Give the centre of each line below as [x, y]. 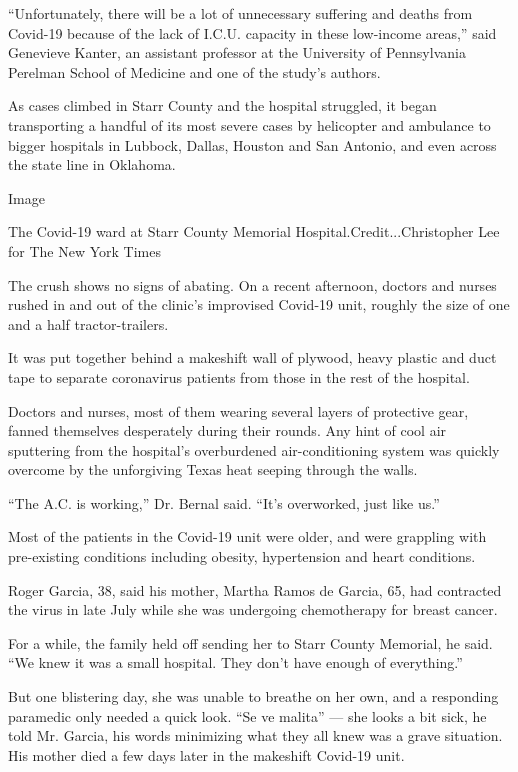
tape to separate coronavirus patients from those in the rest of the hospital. [239, 376]
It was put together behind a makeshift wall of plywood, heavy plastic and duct [252, 357]
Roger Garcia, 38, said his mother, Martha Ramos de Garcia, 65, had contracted [255, 589]
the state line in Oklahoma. [92, 164]
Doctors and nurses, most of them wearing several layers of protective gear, [238, 410]
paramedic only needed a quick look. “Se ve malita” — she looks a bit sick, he [247, 715]
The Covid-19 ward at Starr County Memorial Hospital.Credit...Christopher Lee [254, 231]
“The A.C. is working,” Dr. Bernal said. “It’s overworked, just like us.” [224, 502]
